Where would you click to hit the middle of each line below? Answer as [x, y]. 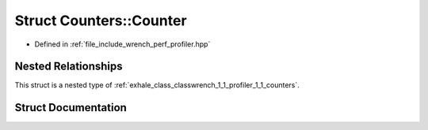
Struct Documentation [71, 108]
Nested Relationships [69, 67]
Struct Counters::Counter [101, 20]
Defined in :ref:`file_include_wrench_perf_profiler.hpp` [122, 44]
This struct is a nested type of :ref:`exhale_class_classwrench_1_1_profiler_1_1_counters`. [157, 85]
